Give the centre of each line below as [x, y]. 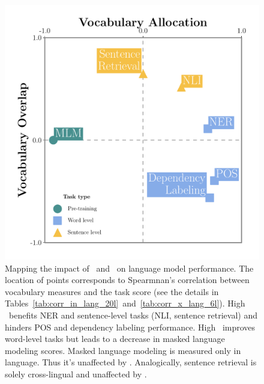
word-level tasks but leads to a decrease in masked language [115, 339]
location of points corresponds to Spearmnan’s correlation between [127, 280]
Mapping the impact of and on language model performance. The [129, 268]
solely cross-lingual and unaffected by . [76, 373]
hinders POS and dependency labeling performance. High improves [130, 327]
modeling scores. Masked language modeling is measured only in [123, 350]
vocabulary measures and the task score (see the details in [112, 291]
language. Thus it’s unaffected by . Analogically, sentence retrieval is [131, 362]
